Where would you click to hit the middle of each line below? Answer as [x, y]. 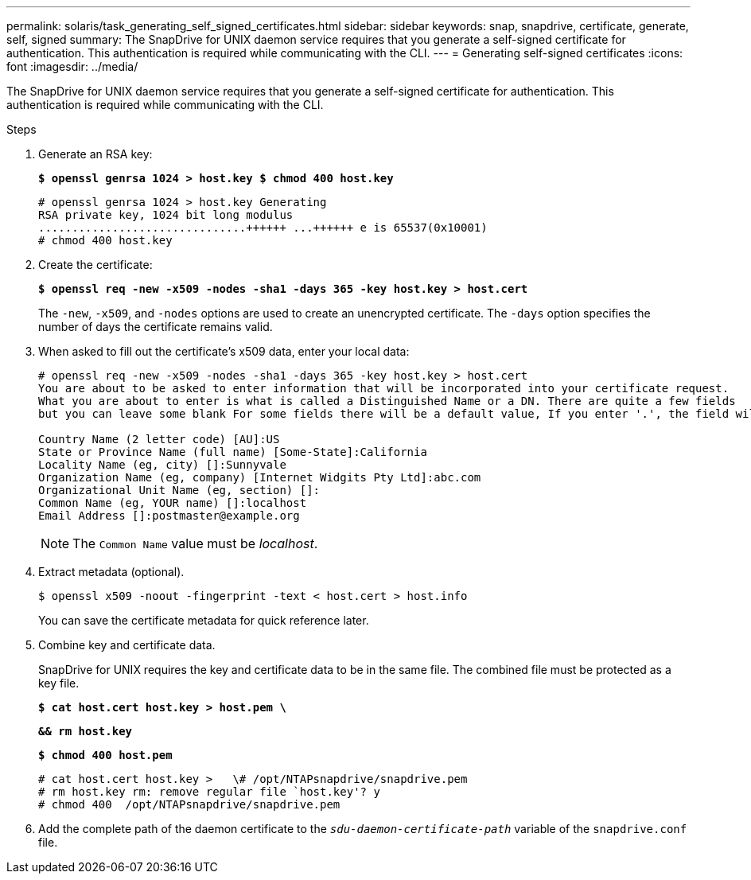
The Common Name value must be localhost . [195, 543]
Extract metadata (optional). [111, 572]
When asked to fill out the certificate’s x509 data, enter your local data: [224, 351]
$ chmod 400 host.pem [105, 755]
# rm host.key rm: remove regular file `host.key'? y [209, 792]
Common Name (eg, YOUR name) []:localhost [173, 503]
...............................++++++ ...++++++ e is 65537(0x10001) [263, 228]
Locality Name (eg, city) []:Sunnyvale [162, 465]
